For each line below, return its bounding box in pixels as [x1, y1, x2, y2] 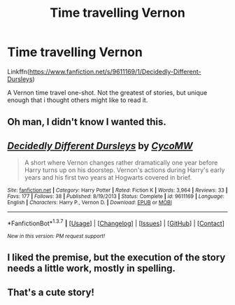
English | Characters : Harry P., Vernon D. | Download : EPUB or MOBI [7, 199, 173, 206]
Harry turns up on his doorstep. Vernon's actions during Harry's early [24, 166, 225, 174]
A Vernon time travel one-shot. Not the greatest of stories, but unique [7, 88, 208, 97]
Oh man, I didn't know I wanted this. [7, 116, 166, 128]
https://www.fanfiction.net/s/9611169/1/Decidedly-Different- [29, 67, 201, 76]
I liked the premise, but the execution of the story [7, 252, 226, 264]
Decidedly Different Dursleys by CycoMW [7, 140, 193, 152]
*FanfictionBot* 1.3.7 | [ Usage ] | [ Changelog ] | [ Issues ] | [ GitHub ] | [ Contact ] [7, 218, 225, 227]
